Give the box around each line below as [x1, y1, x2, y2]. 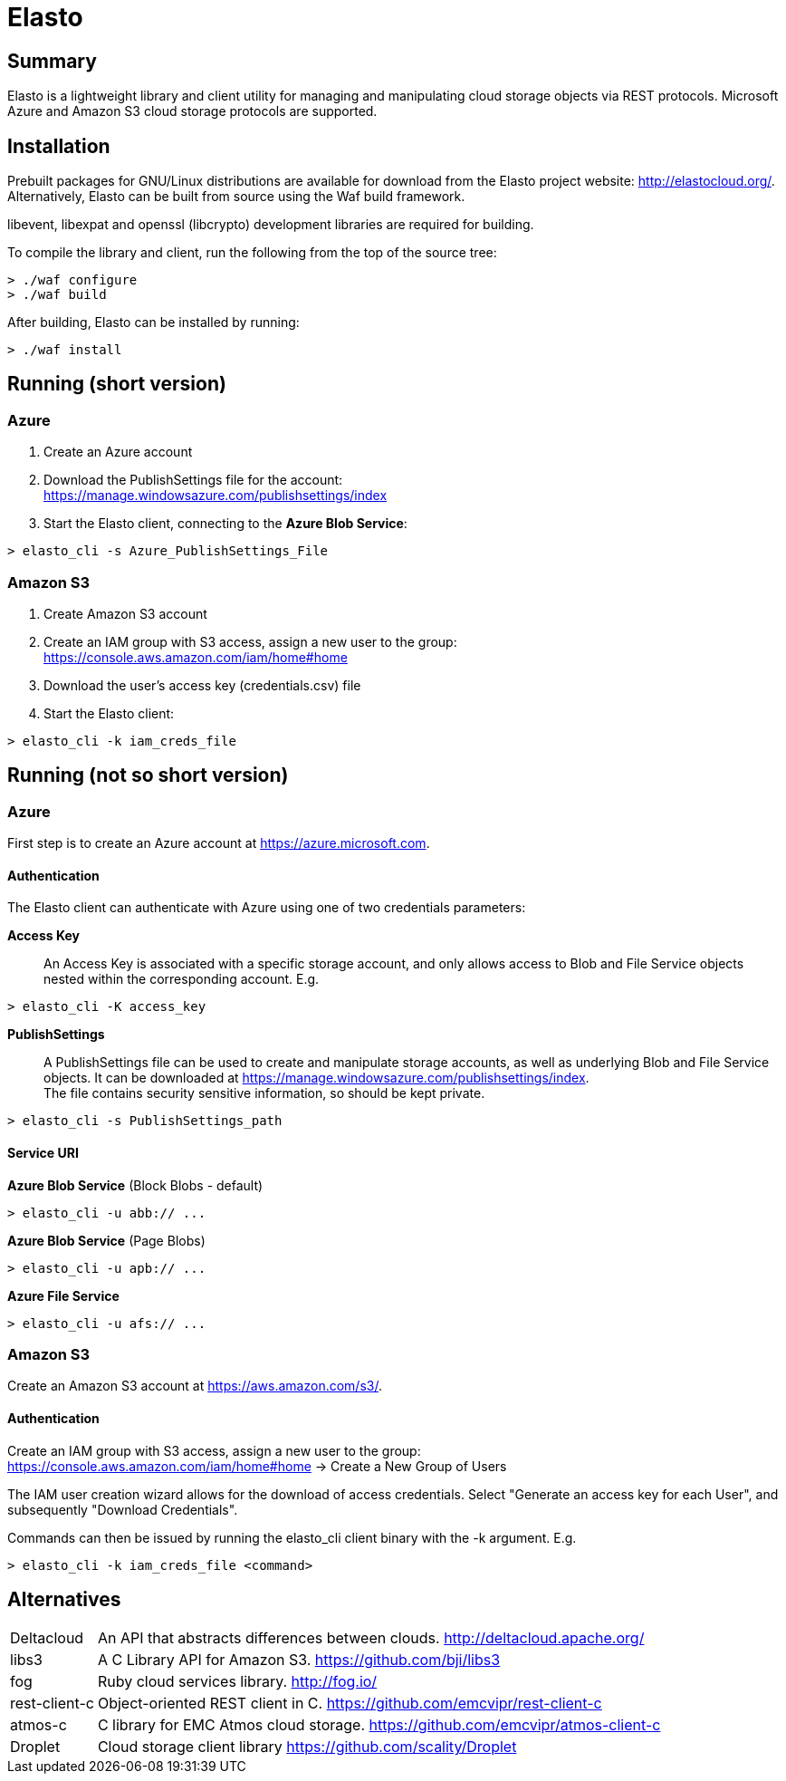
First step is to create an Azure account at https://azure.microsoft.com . [7, 835, 430, 852]
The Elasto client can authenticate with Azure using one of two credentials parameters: [7, 900, 526, 916]
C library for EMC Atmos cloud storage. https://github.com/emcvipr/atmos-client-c [97, 1716, 661, 1735]
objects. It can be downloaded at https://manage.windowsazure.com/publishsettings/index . [43, 1070, 589, 1086]
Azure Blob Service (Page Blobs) [7, 1232, 206, 1248]
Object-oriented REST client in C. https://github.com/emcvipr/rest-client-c [97, 1694, 602, 1713]
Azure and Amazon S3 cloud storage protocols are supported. [7, 103, 378, 120]
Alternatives [7, 1588, 121, 1612]
